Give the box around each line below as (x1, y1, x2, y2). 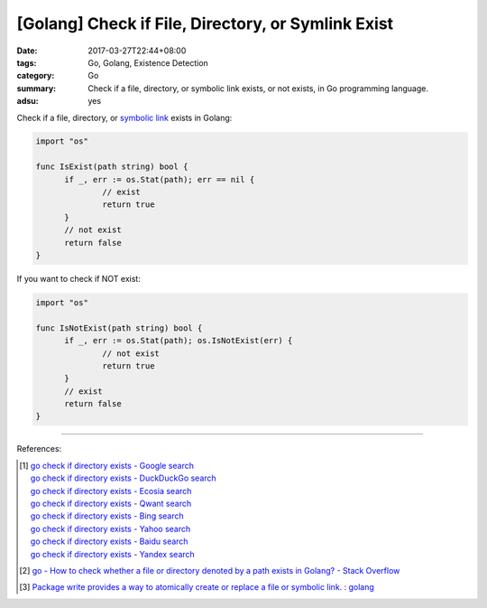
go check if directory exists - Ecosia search (30, 485, 192, 496)
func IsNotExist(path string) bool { (35, 323, 203, 333)
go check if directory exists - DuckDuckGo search (30, 472, 216, 483)
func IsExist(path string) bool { (35, 162, 188, 172)
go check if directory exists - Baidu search (30, 536, 188, 547)
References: (16, 444, 62, 454)
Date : (16, 45, 38, 56)
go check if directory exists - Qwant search (30, 498, 192, 510)
